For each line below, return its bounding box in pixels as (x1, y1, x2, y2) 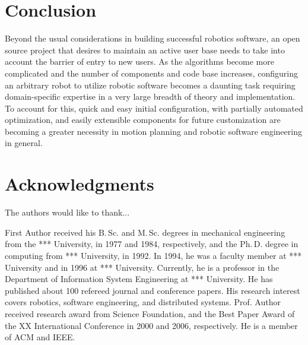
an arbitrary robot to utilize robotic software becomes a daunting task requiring (5, 78, 296, 91)
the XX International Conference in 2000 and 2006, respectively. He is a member (5, 319, 298, 331)
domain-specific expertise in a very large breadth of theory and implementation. (5, 90, 296, 103)
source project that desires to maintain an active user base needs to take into (5, 43, 285, 56)
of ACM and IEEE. (5, 331, 75, 343)
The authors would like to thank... (5, 206, 130, 219)
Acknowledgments (5, 172, 154, 196)
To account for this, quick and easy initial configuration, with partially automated (5, 102, 303, 114)
